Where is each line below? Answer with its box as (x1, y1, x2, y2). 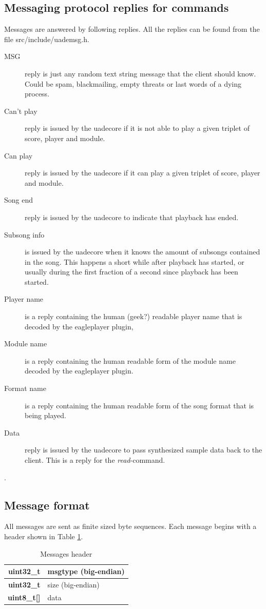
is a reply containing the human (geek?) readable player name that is (25, 311, 242, 322)
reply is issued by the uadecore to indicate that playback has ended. (25, 211, 239, 222)
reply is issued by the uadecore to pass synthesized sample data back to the (25, 444, 262, 455)
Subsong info (4, 229, 45, 240)
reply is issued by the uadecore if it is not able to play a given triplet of (25, 123, 250, 133)
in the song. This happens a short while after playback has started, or (25, 256, 244, 267)
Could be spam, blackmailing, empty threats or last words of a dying (25, 78, 241, 89)
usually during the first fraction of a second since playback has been (25, 266, 238, 277)
